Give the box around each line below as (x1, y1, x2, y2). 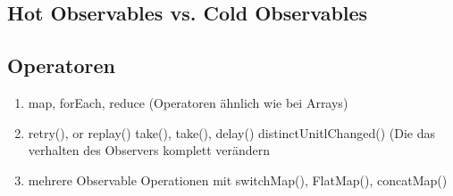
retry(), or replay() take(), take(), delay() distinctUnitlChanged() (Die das (28, 123, 435, 142)
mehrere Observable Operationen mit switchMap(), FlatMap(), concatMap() (28, 170, 448, 189)
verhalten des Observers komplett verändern (28, 141, 271, 159)
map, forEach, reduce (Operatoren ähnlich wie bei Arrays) (28, 93, 348, 111)
